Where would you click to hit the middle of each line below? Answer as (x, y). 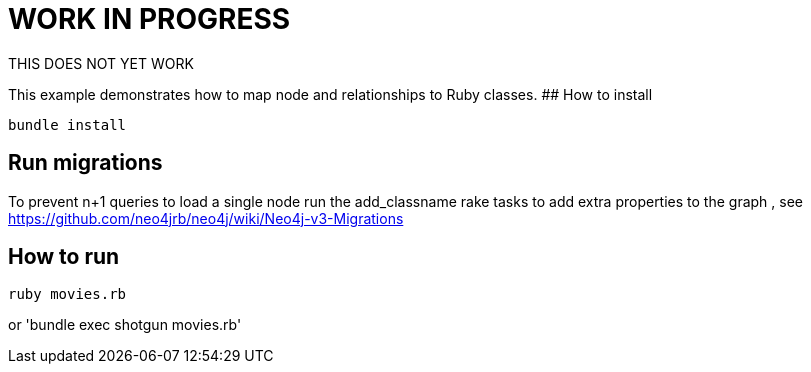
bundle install (67, 124)
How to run (64, 257)
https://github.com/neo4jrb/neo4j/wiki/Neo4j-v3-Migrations (206, 218)
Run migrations (85, 163)
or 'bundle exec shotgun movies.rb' (125, 325)
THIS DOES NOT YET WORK (101, 63)
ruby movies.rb (67, 294)
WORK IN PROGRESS (149, 19)
